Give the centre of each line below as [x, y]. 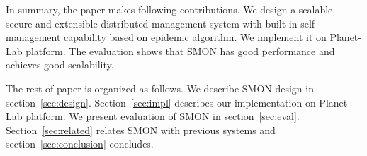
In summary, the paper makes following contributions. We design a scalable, [171, 9]
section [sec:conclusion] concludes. [80, 144]
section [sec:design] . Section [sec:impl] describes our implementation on [161, 102]
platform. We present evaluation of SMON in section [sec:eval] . [163, 116]
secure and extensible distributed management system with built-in [152, 23]
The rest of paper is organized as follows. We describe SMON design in [160, 88]
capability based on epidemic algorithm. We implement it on [195, 37]
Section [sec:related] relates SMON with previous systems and [141, 130]
